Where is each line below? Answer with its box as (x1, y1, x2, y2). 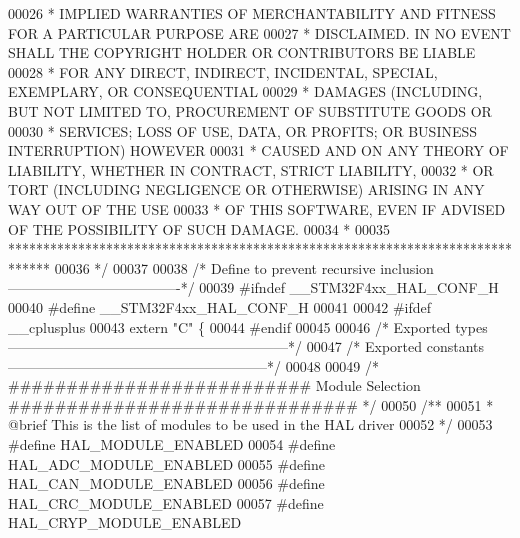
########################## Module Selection (8, 375, 421, 396)
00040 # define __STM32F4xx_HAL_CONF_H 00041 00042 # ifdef (8, 296, 432, 317)
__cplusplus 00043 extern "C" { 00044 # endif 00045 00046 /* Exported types (8, 316, 488, 337)
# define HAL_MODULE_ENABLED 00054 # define (8, 434, 336, 455)
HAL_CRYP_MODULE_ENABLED (8, 512, 242, 533)
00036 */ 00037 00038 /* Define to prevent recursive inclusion (54, 257, 434, 278)
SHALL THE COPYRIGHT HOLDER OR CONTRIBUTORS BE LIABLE (8, 42, 476, 63)
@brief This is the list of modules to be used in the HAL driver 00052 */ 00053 (8, 414, 493, 435)
